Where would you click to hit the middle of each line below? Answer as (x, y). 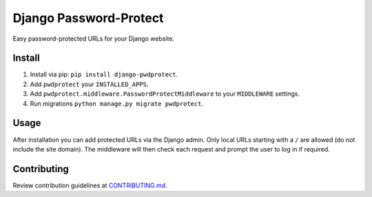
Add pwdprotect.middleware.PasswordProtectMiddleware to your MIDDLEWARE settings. (165, 94)
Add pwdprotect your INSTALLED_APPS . (89, 84)
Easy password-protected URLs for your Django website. (94, 39)
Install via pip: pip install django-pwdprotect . (104, 74)
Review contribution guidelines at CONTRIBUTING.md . (90, 185)
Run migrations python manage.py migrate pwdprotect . (116, 103)
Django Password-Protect (88, 18)
